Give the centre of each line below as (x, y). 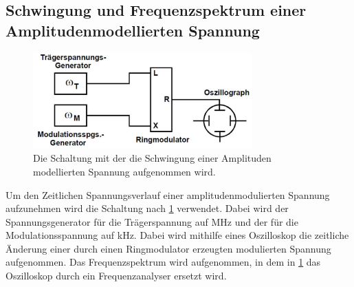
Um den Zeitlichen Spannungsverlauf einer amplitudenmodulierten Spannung (168, 194)
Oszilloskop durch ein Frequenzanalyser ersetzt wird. (116, 276)
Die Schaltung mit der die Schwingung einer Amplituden (152, 158)
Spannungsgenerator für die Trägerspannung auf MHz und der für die (152, 221)
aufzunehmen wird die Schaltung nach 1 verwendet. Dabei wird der (147, 208)
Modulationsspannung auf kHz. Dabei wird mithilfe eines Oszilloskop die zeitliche (177, 235)
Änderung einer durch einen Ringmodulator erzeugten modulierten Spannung (168, 248)
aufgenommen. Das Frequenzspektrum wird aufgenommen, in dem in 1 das (163, 262)
